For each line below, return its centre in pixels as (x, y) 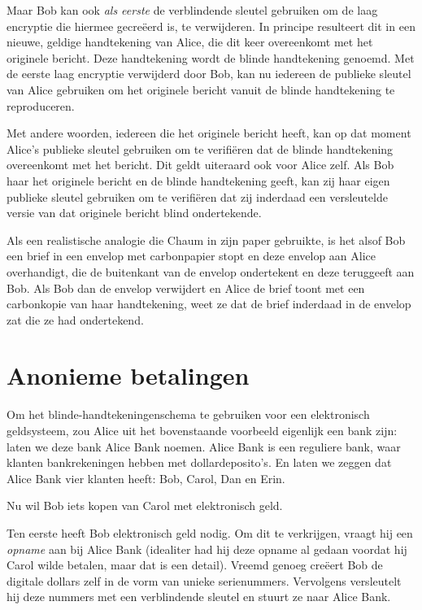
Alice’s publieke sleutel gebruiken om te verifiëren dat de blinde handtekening (200, 148)
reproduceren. (41, 105)
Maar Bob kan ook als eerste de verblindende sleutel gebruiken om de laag (192, 10)
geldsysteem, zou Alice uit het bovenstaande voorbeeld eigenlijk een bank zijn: (202, 430)
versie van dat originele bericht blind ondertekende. (134, 213)
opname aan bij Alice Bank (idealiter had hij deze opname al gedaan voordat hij (207, 549)
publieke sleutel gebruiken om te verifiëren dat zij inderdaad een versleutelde (197, 196)
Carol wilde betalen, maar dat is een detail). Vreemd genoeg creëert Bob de (195, 565)
